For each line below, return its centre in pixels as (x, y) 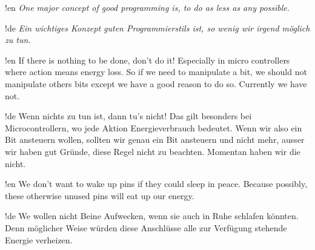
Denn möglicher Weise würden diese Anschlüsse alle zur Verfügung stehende (146, 227)
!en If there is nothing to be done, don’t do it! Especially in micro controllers (148, 60)
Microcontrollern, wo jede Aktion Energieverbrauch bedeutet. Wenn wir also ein (154, 127)
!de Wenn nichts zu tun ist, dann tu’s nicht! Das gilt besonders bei (128, 116)
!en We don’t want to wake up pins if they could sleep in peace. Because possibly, (156, 184)
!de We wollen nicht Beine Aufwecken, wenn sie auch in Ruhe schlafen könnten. (152, 216)
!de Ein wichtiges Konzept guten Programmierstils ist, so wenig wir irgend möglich (157, 28)
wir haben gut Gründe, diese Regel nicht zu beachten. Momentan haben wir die (153, 151)
